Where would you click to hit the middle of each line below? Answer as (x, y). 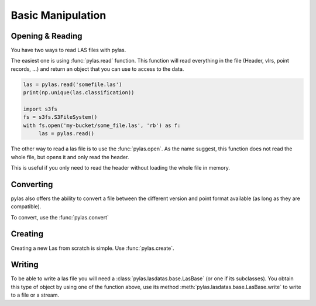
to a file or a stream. (35, 295)
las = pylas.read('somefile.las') (73, 84)
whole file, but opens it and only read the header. (70, 157)
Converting (32, 184)
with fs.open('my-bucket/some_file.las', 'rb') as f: (102, 125)
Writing (25, 265)
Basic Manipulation (59, 15)
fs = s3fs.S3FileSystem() (60, 117)
